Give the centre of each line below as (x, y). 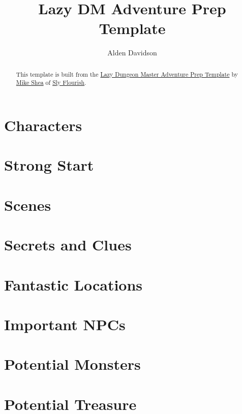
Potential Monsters (72, 364)
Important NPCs (65, 324)
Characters (43, 125)
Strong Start (49, 165)
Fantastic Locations (73, 284)
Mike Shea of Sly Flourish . (51, 83)
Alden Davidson (132, 53)
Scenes (28, 204)
